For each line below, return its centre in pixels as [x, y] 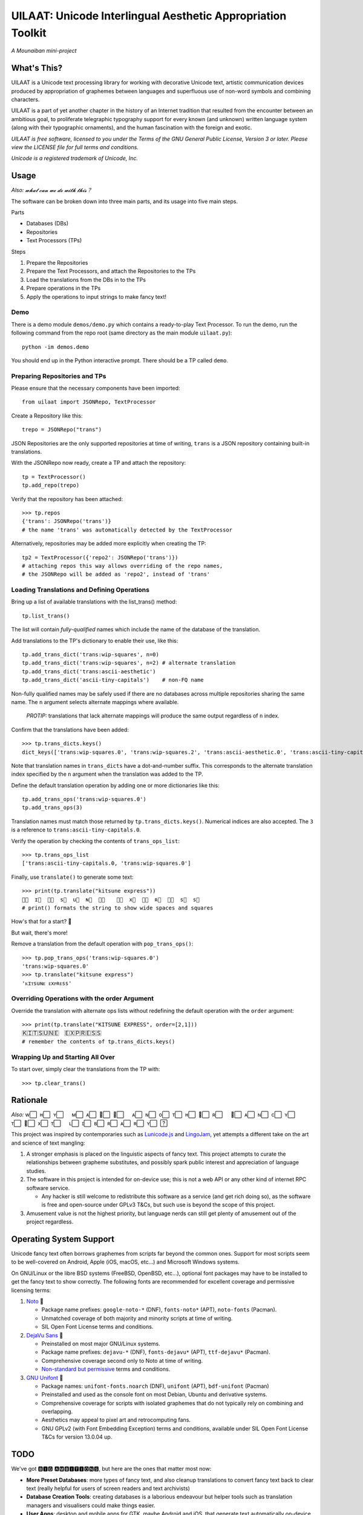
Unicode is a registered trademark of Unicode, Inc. [75, 158]
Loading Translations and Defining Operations [80, 590]
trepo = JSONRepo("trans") [62, 430]
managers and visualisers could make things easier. [91, 1505]
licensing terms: [31, 1290]
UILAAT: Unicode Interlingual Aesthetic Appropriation [149, 16]
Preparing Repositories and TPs [59, 376]
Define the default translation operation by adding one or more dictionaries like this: [116, 785]
